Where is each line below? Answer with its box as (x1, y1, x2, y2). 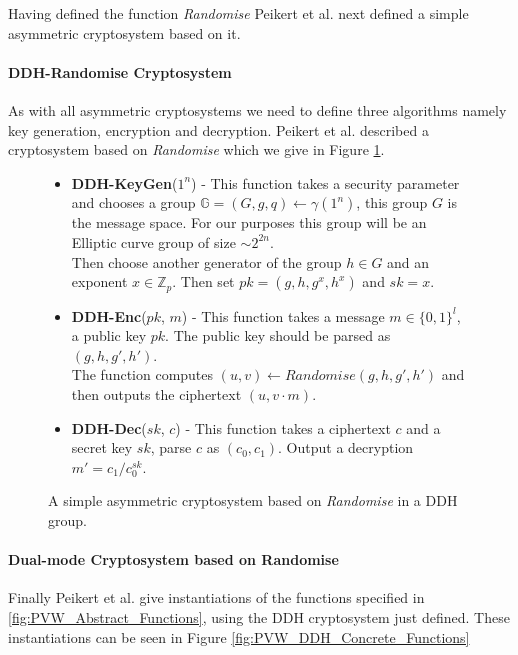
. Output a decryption (278, 437, 414, 458)
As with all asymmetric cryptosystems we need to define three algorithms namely (8, 99, 507, 120)
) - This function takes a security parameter (191, 172, 460, 193)
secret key (71, 437, 133, 458)
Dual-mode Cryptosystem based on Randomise (8, 549, 339, 570)
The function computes (71, 364, 214, 385)
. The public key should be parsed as (165, 325, 391, 346)
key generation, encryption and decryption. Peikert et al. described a (8, 119, 429, 140)
